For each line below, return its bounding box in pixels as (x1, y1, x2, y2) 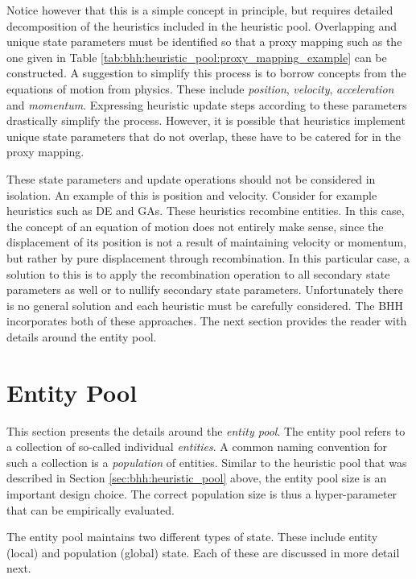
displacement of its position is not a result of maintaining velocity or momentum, (6, 234, 407, 250)
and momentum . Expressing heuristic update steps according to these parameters (6, 96, 407, 113)
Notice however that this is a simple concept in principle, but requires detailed (6, 2, 393, 18)
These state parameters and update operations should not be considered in (6, 170, 376, 187)
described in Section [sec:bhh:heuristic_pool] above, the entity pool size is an (6, 469, 387, 486)
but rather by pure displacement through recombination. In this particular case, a (6, 249, 410, 266)
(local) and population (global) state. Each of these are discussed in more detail (6, 544, 400, 560)
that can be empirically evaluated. (6, 501, 175, 518)
